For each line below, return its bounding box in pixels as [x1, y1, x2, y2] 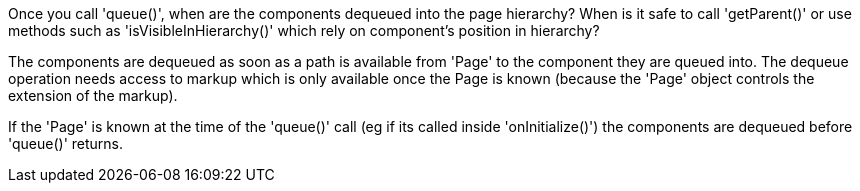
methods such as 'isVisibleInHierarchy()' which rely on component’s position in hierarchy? [8, 22, 600, 39]
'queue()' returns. [8, 135, 124, 152]
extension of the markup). [8, 87, 178, 104]
